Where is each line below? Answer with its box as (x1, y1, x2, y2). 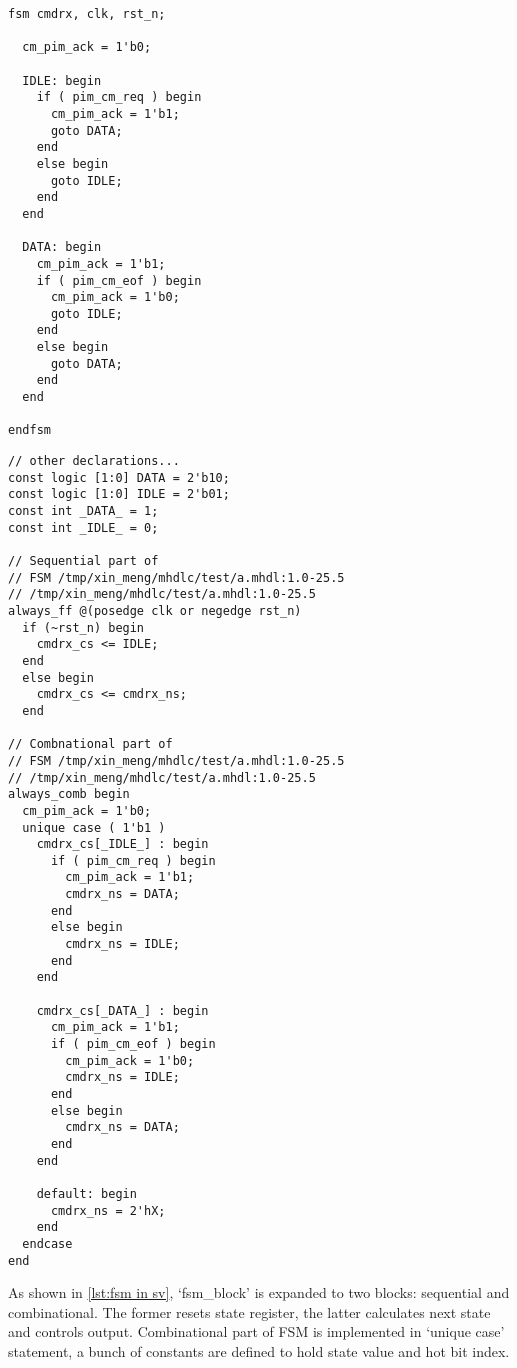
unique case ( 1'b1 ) (22, 820, 166, 835)
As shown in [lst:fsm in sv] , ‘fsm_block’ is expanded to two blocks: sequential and (8, 1282, 510, 1303)
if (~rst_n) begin (22, 620, 145, 635)
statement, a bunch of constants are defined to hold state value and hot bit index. (8, 1341, 510, 1361)
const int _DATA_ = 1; (8, 504, 159, 519)
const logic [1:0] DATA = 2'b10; (8, 470, 230, 485)
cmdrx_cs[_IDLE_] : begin (36, 837, 209, 852)
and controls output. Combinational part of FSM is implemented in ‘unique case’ (8, 1321, 505, 1342)
